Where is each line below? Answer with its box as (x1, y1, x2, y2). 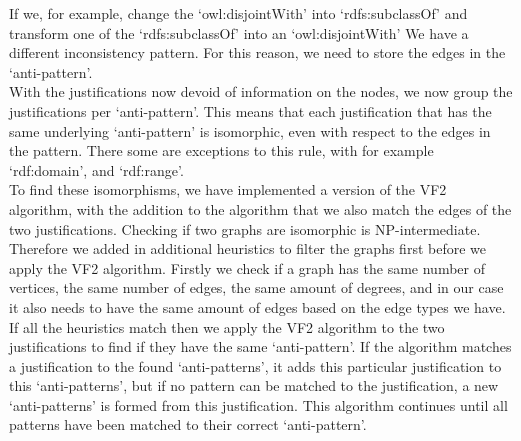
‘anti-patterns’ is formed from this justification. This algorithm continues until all (9, 394, 508, 415)
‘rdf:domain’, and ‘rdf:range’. (9, 159, 184, 180)
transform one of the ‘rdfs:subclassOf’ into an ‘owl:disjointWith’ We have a (9, 22, 469, 43)
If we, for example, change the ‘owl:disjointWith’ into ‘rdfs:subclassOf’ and (9, 3, 468, 23)
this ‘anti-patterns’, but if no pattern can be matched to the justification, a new (9, 375, 499, 396)
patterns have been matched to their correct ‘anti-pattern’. (9, 414, 367, 435)
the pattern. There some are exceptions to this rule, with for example (9, 140, 434, 161)
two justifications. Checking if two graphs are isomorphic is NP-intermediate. (9, 218, 481, 239)
